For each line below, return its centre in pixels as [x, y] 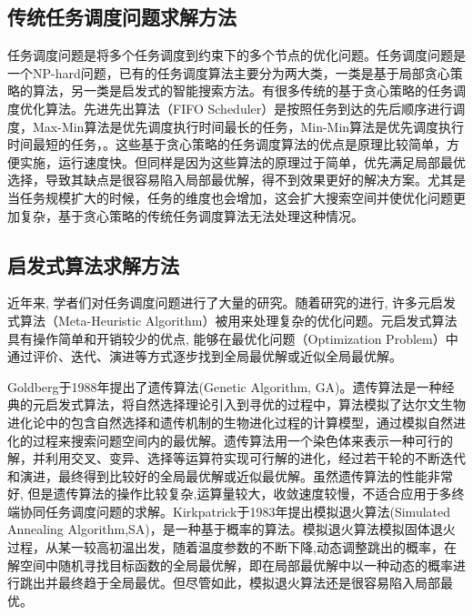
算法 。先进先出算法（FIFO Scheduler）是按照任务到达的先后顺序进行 [249, 108]
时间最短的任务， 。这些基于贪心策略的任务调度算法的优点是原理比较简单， [227, 144]
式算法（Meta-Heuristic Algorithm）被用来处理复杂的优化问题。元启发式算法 [232, 320]
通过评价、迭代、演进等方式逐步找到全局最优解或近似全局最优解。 [205, 356]
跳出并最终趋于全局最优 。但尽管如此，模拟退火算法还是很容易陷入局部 [230, 583]
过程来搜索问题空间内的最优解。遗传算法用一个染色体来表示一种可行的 [242, 440]
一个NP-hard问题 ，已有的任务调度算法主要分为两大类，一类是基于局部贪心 [229, 72]
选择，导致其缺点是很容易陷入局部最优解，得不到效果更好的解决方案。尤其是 [236, 180]
